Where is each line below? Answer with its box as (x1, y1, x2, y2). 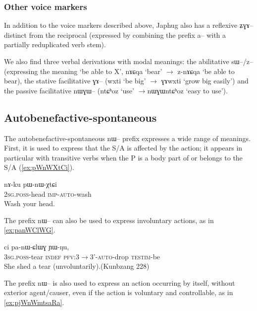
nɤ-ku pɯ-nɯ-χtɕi (4, 178, 57, 189)
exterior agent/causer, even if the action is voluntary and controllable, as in (4, 287, 233, 298)
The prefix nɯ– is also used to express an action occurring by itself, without (4, 277, 235, 288)
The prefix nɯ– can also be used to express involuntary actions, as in (4, 215, 214, 225)
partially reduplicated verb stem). (4, 39, 106, 50)
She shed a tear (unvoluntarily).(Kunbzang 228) (4, 261, 150, 271)
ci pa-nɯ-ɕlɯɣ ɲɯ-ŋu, (4, 241, 69, 251)
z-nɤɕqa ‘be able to (177, 66, 235, 76)
